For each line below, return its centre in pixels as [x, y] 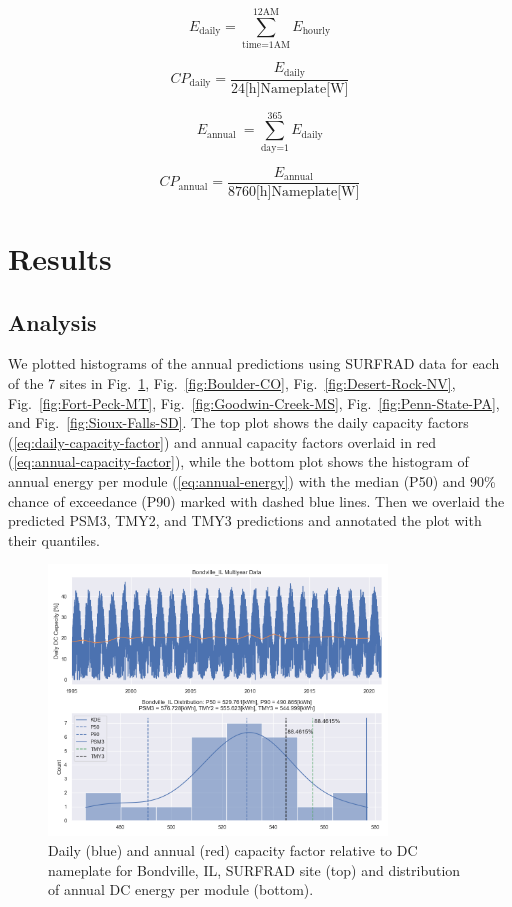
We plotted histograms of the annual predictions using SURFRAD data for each [254, 363]
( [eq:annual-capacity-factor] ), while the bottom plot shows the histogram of [238, 461]
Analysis [52, 321]
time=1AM [266, 45]
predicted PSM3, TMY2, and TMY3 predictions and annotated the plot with [245, 520]
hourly [316, 31]
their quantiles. [54, 539]
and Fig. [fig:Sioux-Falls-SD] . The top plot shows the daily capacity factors [238, 422]
